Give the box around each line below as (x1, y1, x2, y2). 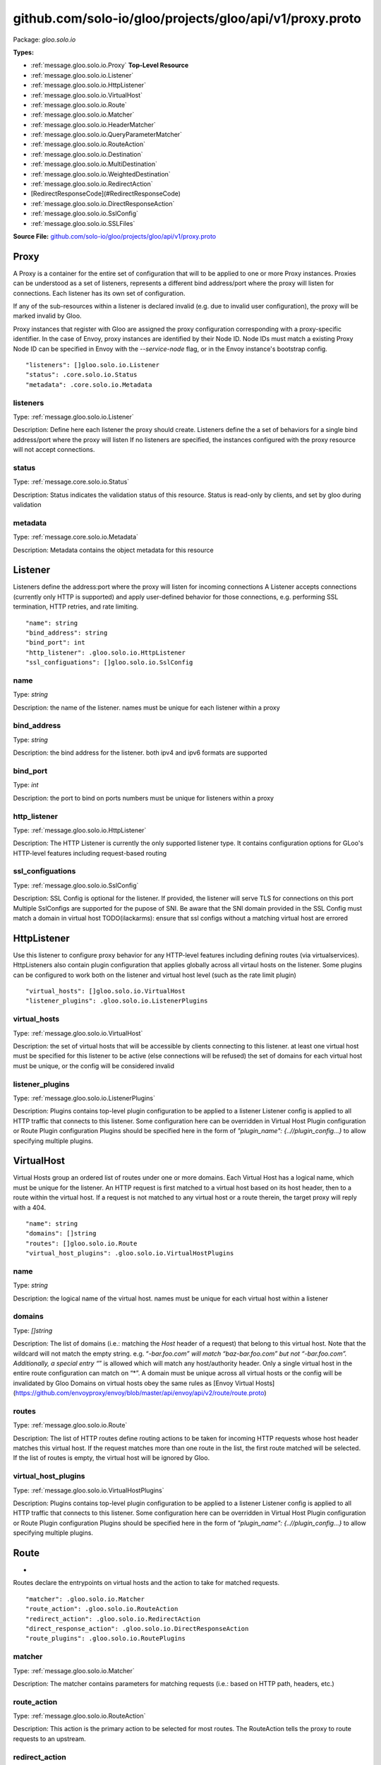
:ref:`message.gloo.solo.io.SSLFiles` (30, 219, 135, 227)
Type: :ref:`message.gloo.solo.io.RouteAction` (13, 1712, 146, 1721)
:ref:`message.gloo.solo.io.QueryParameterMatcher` (30, 131, 183, 139)
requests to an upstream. (13, 1734, 86, 1743)
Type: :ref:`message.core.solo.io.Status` (13, 477, 130, 486)
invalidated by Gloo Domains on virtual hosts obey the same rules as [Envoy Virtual (13, 1379, 254, 1387)
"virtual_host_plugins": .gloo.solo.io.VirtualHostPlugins (25, 1250, 234, 1257)
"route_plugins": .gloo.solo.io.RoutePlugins (25, 1634, 186, 1643)
